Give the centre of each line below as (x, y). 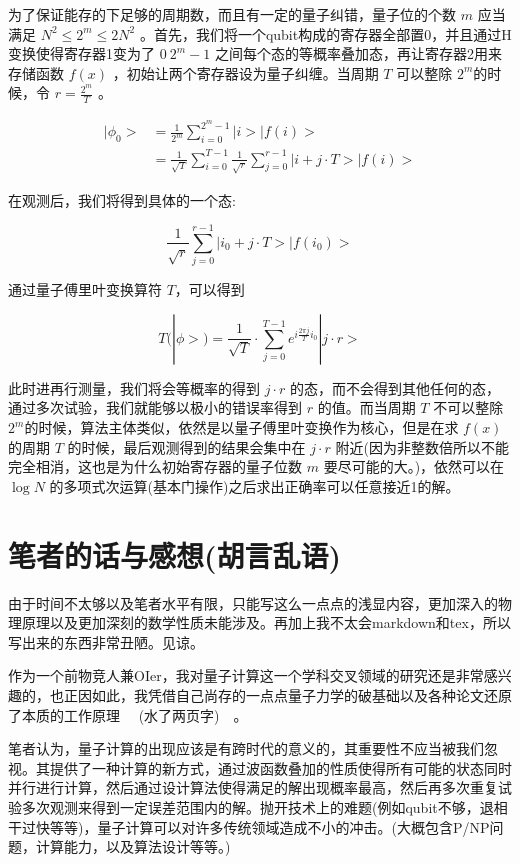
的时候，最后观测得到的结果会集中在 (186, 446)
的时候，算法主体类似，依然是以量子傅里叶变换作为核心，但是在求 (241, 427)
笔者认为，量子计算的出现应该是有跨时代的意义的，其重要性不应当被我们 (246, 748)
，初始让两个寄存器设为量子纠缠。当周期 (245, 72)
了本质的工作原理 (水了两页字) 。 (128, 714)
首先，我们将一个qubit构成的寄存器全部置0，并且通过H (332, 33)
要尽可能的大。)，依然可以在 (414, 466)
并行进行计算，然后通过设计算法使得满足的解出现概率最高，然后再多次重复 (253, 787)
